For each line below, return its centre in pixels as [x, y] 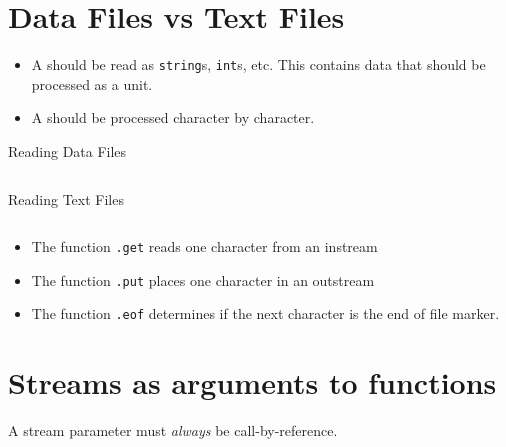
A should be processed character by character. [173, 117]
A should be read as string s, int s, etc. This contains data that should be [258, 64]
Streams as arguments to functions [252, 382]
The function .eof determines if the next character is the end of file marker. [265, 313]
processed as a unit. [92, 83]
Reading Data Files [67, 150]
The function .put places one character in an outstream [203, 279]
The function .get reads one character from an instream [204, 246]
